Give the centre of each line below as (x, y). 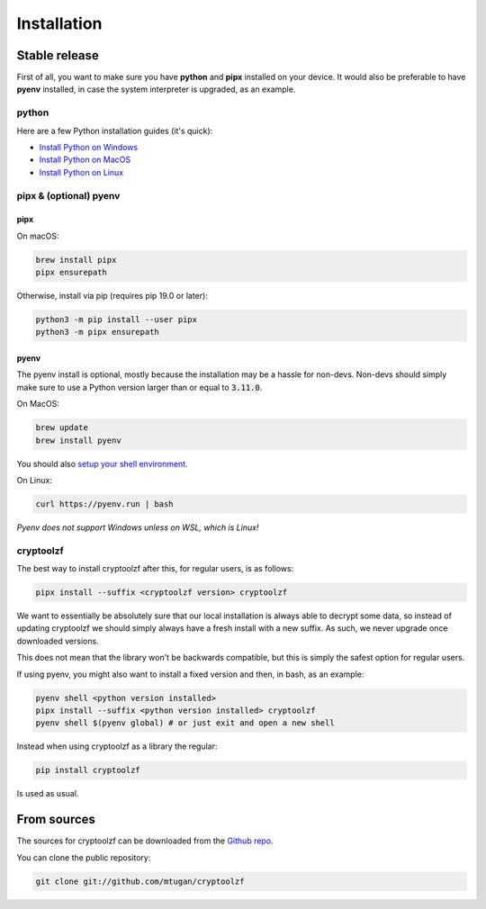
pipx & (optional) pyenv (68, 195)
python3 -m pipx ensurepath (97, 332)
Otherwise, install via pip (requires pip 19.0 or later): (112, 296)
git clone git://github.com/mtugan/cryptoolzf (140, 881)
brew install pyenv (78, 440)
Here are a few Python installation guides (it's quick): (115, 130)
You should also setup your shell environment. (102, 463)
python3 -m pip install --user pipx (117, 320)
